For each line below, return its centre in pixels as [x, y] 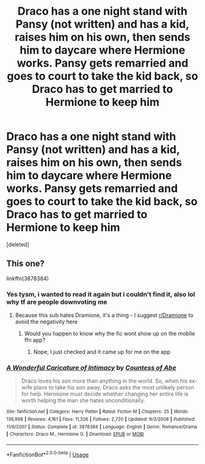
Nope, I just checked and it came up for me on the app [102, 352]
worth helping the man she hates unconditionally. [83, 400]
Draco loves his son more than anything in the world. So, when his [104, 381]
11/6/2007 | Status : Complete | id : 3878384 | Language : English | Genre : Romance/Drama [102, 427]
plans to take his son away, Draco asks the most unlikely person [114, 388]
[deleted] [18, 244]
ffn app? [35, 340]
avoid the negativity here [46, 322]
